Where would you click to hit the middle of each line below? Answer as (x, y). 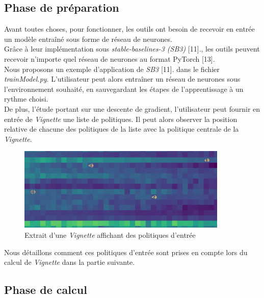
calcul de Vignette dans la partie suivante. (70, 262)
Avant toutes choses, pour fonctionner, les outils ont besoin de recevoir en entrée (129, 29)
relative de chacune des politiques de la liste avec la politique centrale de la (122, 129)
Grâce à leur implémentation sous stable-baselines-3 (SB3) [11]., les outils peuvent (132, 49)
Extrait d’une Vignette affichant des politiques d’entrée (110, 234)
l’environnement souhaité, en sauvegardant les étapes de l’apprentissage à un (124, 89)
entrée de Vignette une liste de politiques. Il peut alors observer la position (121, 119)
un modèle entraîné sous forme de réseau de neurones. (88, 39)
